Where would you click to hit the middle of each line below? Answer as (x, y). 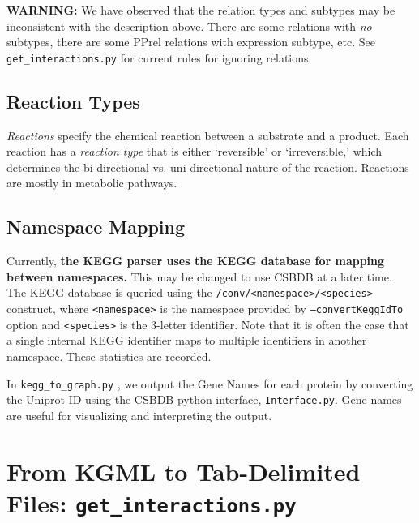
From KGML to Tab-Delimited (184, 471)
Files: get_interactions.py (152, 502)
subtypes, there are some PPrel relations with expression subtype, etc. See (191, 42)
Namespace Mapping (96, 227)
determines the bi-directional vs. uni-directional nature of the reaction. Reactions (208, 167)
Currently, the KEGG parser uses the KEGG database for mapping (196, 261)
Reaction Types (73, 101)
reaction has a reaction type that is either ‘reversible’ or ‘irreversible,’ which (195, 151)
